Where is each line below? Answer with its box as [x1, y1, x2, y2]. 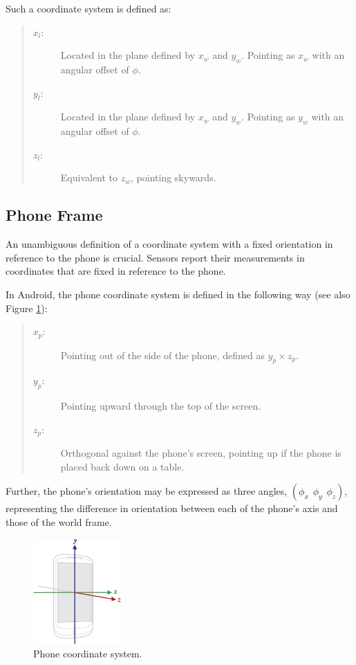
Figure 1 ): [6, 300, 48, 315]
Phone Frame [6, 204, 103, 226]
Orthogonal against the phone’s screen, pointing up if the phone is [60, 446, 341, 460]
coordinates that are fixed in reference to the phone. [6, 264, 226, 278]
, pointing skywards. [131, 170, 216, 185]
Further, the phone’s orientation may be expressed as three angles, [6, 484, 288, 498]
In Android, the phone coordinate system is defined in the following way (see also [6, 286, 350, 301]
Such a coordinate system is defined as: [6, 1, 171, 15]
